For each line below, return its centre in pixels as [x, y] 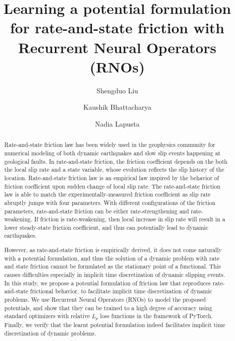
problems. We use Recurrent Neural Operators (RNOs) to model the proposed [105, 299]
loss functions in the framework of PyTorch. [157, 316]
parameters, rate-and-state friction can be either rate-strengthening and [96, 211]
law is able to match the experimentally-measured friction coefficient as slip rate [107, 194]
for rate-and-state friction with [117, 28]
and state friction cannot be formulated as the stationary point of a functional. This [113, 266]
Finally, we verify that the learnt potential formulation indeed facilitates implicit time [115, 325]
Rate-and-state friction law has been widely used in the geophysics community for [110, 145]
